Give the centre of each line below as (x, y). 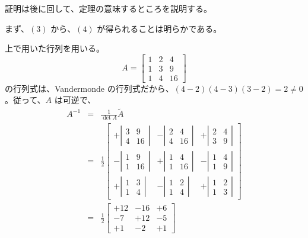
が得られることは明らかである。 (159, 28)
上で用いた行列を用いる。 (55, 48)
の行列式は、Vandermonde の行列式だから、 (89, 88)
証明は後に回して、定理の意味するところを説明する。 (108, 8)
